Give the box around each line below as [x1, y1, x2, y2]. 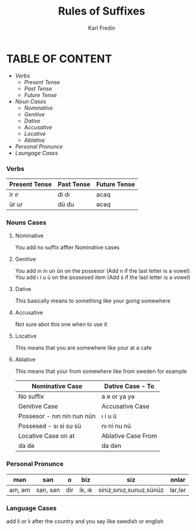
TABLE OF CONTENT [6, 52, 113, 65]
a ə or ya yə [101, 392, 135, 401]
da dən [101, 441, 122, 450]
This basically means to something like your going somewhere [15, 297, 171, 304]
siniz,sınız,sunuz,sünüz [98, 486, 165, 494]
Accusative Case [101, 402, 150, 410]
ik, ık [79, 486, 93, 494]
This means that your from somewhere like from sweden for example [15, 368, 188, 375]
